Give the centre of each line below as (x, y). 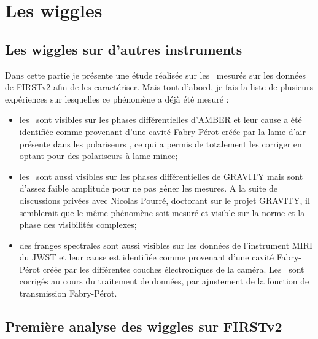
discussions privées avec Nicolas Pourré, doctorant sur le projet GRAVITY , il (165, 200)
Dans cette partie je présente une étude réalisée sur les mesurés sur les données (155, 75)
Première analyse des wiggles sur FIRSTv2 (144, 326)
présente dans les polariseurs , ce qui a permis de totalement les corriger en (161, 143)
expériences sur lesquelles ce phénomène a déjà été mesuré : (117, 99)
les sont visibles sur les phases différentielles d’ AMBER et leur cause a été (161, 119)
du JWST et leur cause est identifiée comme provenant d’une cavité (146, 257)
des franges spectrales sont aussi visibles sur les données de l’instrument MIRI (166, 245)
